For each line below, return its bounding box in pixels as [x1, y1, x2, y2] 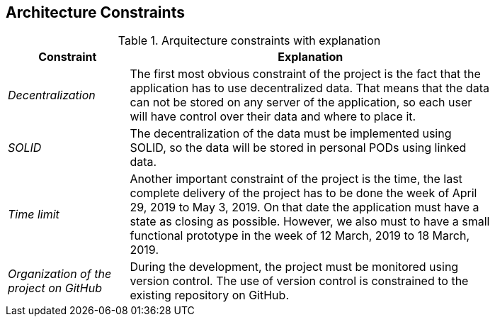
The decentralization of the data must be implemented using [130, 126, 452, 141]
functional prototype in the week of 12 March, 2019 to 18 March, [130, 228, 470, 243]
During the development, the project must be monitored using [130, 260, 459, 274]
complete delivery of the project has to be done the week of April [130, 186, 477, 201]
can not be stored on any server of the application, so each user [130, 95, 472, 110]
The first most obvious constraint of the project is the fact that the [130, 67, 481, 82]
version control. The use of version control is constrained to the [130, 274, 469, 289]
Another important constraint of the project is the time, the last [130, 172, 462, 187]
